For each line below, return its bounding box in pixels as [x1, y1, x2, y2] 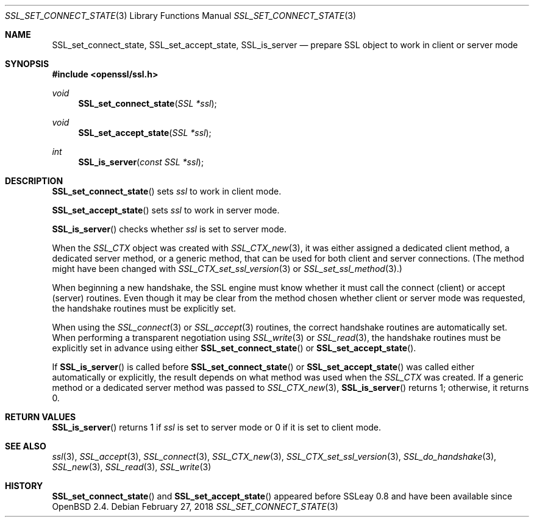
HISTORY [5, 481, 43, 491]
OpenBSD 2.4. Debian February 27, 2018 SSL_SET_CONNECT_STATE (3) [52, 501, 338, 512]
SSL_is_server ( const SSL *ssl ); [78, 157, 204, 167]
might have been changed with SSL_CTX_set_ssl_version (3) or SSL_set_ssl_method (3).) [52, 263, 402, 274]
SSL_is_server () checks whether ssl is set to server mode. [52, 224, 287, 234]
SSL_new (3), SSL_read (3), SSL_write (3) [52, 462, 212, 472]
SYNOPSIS [5, 59, 49, 69]
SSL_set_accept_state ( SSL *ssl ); [78, 127, 212, 138]
